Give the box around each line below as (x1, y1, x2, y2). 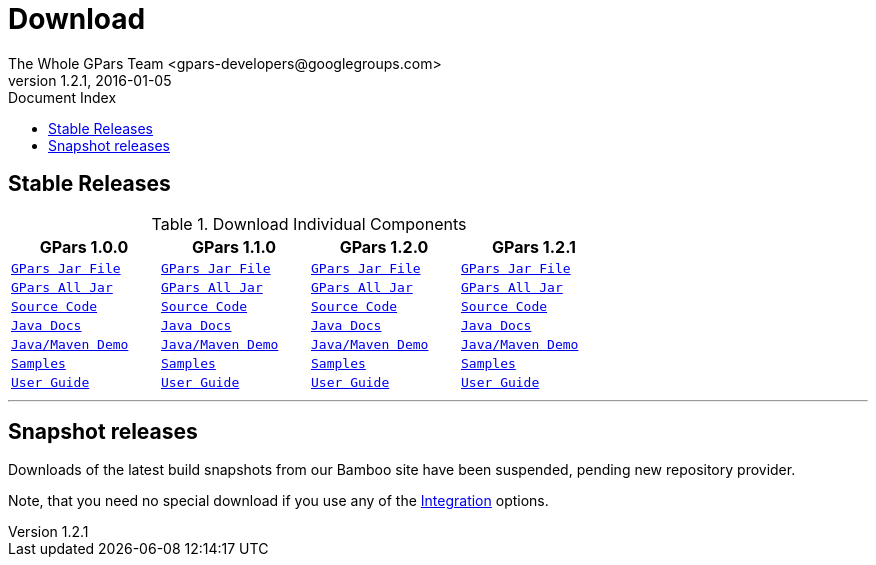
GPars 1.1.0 (191, 236, 277, 257)
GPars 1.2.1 (492, 236, 576, 257)
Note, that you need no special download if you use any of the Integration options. (8, 492, 549, 510)
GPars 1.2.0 (339, 236, 429, 257)
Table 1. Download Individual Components (151, 213, 467, 234)
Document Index (8, 88, 117, 106)
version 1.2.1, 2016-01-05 (8, 71, 172, 89)
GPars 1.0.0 (39, 236, 129, 257)
